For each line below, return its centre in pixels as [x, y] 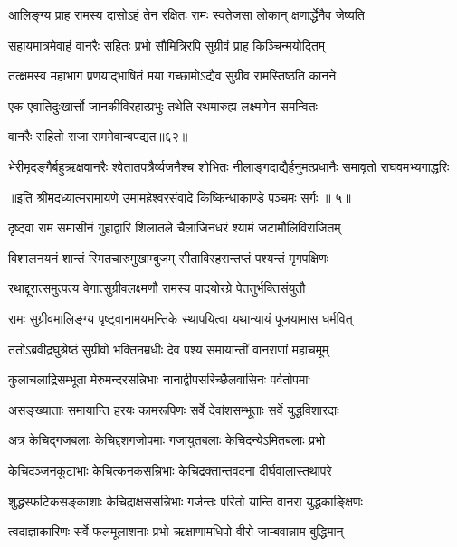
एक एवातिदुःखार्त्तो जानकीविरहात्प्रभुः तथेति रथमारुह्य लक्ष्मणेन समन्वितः [163, 105]
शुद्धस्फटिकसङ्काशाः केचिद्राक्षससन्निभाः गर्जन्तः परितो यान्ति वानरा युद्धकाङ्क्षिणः [186, 500]
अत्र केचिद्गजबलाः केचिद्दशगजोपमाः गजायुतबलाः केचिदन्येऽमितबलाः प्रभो [167, 440]
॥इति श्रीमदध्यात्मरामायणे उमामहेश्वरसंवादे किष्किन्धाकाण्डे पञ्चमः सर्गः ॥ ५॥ [180, 197]
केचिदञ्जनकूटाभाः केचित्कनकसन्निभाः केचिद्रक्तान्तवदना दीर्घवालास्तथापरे [170, 470]
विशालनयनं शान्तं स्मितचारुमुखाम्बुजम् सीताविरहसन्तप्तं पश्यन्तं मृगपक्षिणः [169, 257]
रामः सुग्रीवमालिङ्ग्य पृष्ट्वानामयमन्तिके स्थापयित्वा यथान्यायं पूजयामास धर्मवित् [181, 318]
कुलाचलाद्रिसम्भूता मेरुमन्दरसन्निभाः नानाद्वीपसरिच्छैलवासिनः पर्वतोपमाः [159, 379]
